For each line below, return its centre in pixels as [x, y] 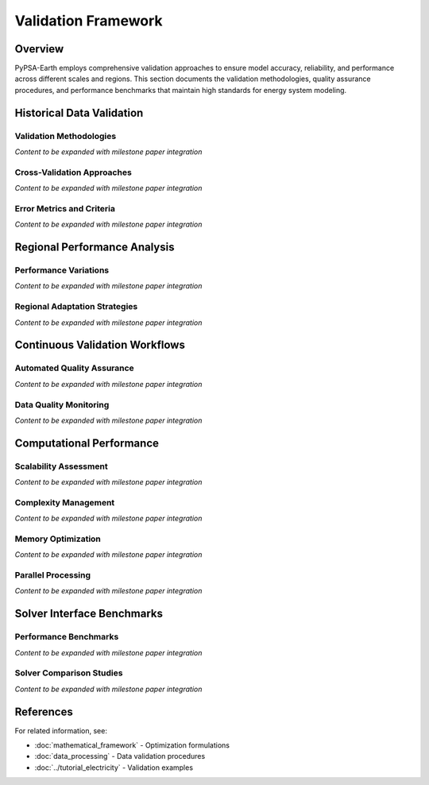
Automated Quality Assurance [74, 368]
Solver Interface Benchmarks [89, 614]
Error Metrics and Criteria [65, 208]
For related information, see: [61, 730]
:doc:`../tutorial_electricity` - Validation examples [114, 768]
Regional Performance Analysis [95, 247]
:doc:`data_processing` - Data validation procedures [120, 756]
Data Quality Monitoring [62, 404]
